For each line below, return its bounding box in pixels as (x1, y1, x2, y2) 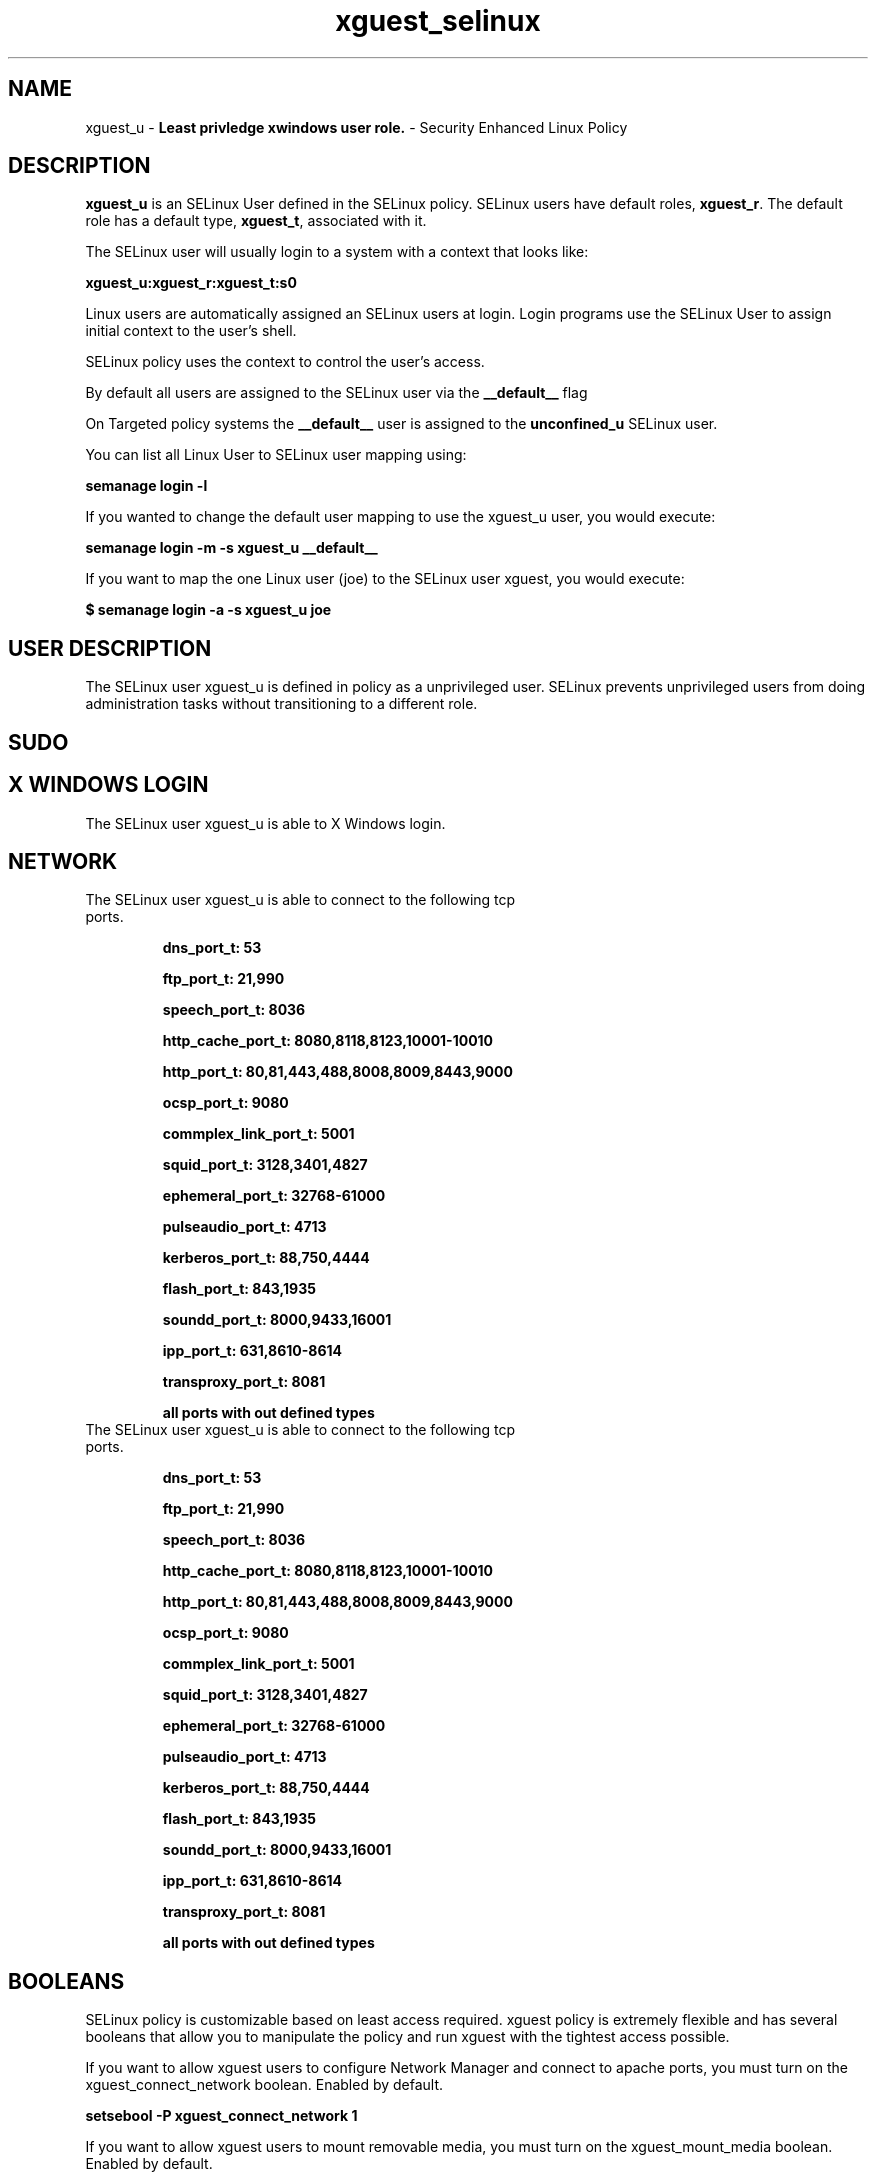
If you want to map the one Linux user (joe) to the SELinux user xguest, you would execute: (85, 570, 685, 588)
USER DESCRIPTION (8, 635, 212, 661)
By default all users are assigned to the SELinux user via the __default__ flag (85, 384, 588, 402)
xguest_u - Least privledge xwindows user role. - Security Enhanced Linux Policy (85, 118, 628, 136)
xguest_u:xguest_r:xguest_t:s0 (85, 274, 297, 292)
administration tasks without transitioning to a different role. (85, 695, 478, 713)
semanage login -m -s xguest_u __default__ (85, 539, 378, 557)
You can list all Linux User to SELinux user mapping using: (85, 446, 467, 464)
